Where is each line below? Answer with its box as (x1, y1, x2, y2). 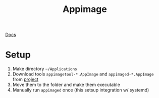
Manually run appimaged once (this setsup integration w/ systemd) (12, 87, 149, 93)
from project (12, 76, 39, 82)
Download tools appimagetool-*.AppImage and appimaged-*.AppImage (12, 71, 154, 77)
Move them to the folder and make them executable (12, 81, 120, 88)
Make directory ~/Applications (12, 66, 77, 72)
